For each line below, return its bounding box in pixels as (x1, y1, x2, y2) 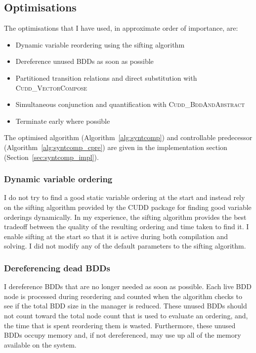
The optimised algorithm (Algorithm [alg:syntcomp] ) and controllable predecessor (4, 132, 253, 143)
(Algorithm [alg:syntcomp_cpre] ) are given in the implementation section (4, 142, 227, 152)
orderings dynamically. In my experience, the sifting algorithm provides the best (4, 211, 247, 222)
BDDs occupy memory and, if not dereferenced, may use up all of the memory (4, 330, 241, 340)
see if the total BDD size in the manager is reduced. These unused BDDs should (4, 301, 247, 311)
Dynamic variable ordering (4, 173, 113, 185)
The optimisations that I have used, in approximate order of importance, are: (4, 23, 238, 33)
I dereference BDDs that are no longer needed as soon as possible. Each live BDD (4, 281, 252, 292)
